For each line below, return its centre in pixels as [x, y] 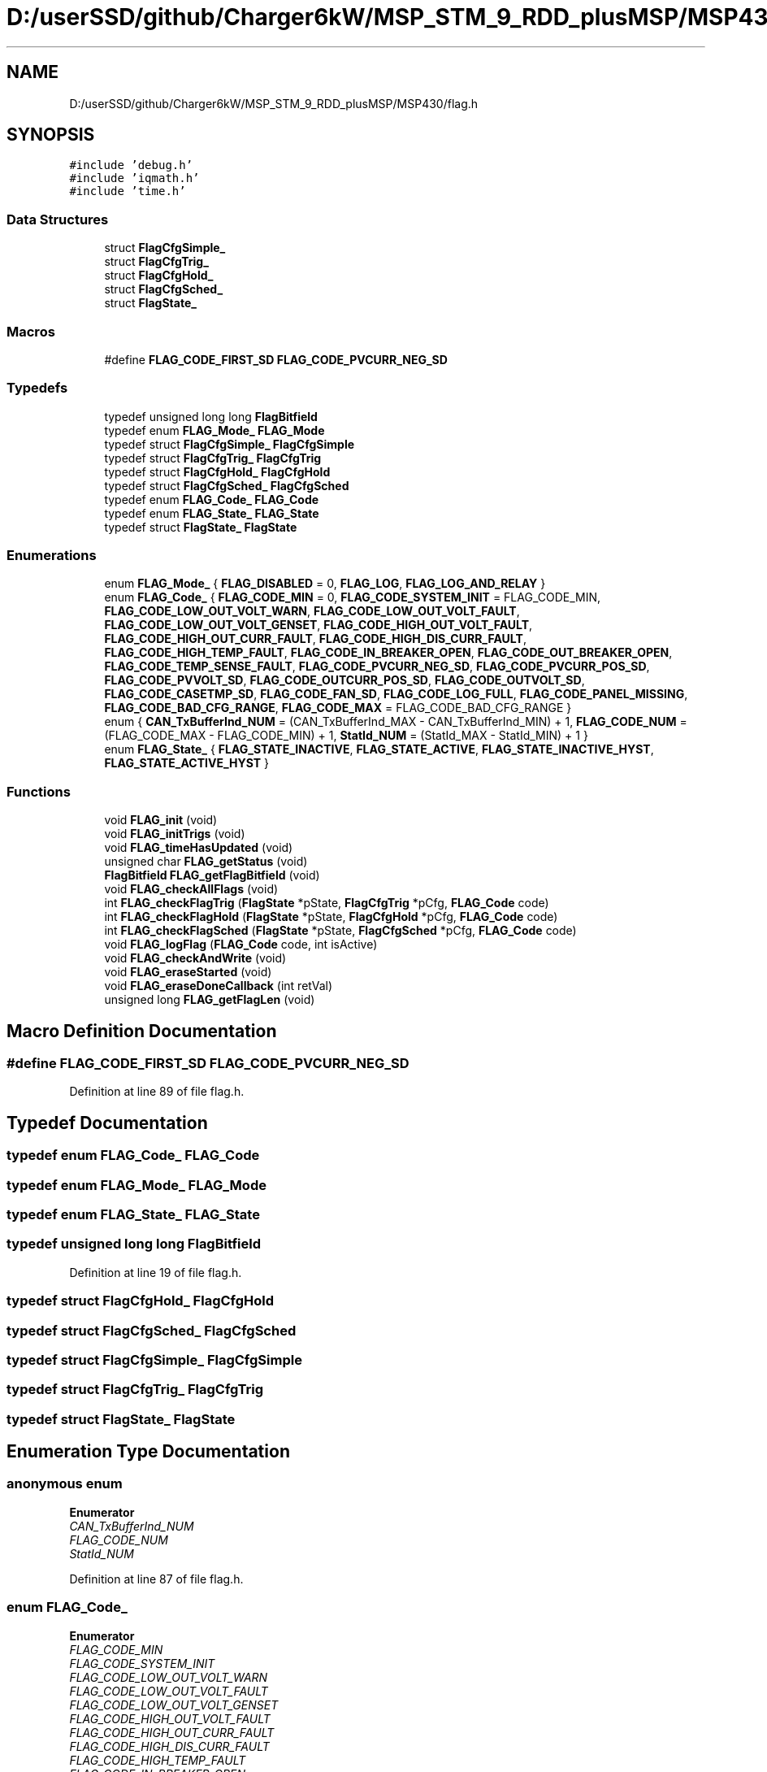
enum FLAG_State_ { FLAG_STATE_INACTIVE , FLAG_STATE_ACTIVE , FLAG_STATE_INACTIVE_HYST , [379, 749]
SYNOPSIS [51, 135]
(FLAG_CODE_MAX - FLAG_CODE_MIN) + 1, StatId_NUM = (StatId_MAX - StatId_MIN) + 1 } [346, 736]
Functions [39, 791]
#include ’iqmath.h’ [134, 178]
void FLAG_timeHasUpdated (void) [199, 848]
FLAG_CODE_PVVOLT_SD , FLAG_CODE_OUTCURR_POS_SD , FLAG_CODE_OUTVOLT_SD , [344, 680]
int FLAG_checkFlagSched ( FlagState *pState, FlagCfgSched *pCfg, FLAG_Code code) [340, 931]
